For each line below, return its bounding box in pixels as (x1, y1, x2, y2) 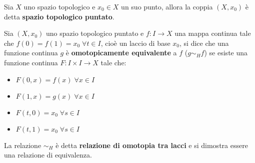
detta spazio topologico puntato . (4, 11, 114, 21)
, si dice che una (179, 37, 229, 48)
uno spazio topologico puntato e (46, 28, 144, 38)
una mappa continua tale (174, 28, 251, 38)
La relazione (4, 140, 41, 150)
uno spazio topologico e (23, 1, 95, 11)
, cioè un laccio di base (100, 37, 170, 48)
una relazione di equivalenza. (4, 150, 92, 160)
